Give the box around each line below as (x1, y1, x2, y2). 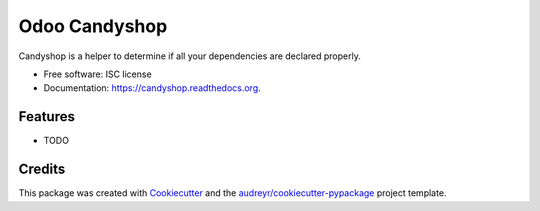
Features (18, 108, 75, 125)
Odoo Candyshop (18, 15, 168, 37)
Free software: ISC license (43, 68, 152, 80)
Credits (18, 161, 66, 178)
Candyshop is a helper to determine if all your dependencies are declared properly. (18, 50, 362, 62)
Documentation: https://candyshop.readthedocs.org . (43, 82, 262, 94)
